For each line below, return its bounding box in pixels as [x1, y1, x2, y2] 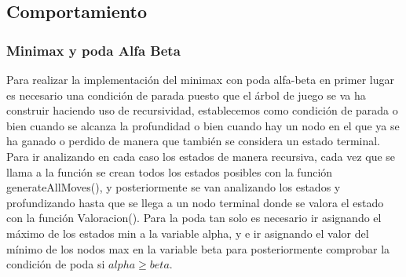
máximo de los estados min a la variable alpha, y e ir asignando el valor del [6, 224, 369, 241]
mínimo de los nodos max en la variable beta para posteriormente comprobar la [6, 240, 390, 257]
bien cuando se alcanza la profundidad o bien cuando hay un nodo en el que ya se [6, 117, 400, 133]
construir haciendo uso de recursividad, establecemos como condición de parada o [6, 102, 398, 118]
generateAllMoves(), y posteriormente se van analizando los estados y [6, 179, 341, 195]
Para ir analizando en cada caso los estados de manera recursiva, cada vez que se [6, 148, 396, 164]
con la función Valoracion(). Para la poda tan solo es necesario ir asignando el [6, 210, 382, 226]
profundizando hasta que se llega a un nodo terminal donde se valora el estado [6, 194, 384, 210]
